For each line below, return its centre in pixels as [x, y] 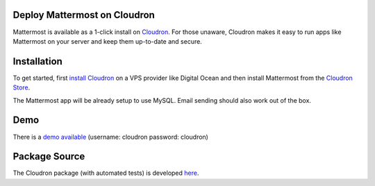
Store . [22, 87]
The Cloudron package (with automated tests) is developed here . [106, 173]
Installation [37, 61]
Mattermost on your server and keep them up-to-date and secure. [108, 41]
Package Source [49, 157]
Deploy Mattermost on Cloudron [84, 15]
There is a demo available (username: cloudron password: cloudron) [110, 137]
